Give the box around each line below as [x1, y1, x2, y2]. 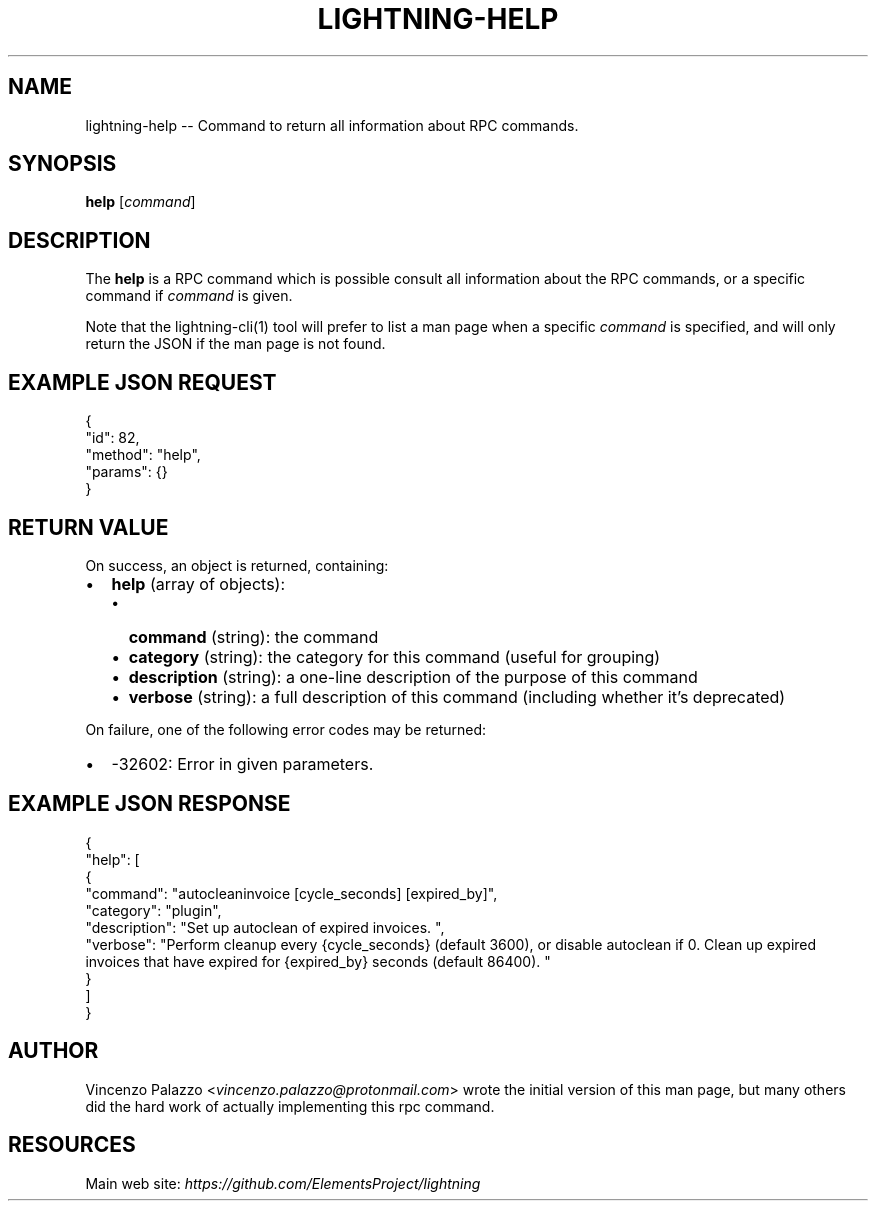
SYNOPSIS [8, 151, 117, 177]
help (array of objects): [111, 573, 286, 594]
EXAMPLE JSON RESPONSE [8, 791, 291, 817]
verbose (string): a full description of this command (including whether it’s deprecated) [128, 686, 786, 707]
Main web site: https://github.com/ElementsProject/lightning [85, 1174, 481, 1192]
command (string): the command [128, 626, 379, 647]
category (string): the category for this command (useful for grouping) [128, 646, 661, 667]
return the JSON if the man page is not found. [85, 335, 386, 353]
